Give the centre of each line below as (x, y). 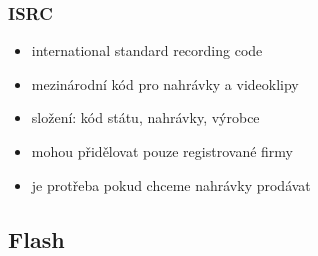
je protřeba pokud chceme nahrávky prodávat (171, 184)
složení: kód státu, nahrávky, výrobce (145, 117)
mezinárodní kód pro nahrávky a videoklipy (165, 83)
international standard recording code (147, 50)
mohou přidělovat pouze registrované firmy (162, 151)
